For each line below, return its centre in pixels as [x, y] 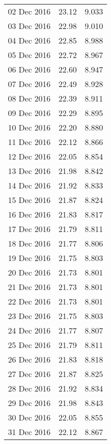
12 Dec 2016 [29, 156]
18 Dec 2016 [29, 243]
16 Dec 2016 [29, 214]
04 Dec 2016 [29, 40]
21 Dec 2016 [29, 287]
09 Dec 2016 [29, 113]
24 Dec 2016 [29, 330]
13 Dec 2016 [29, 171]
